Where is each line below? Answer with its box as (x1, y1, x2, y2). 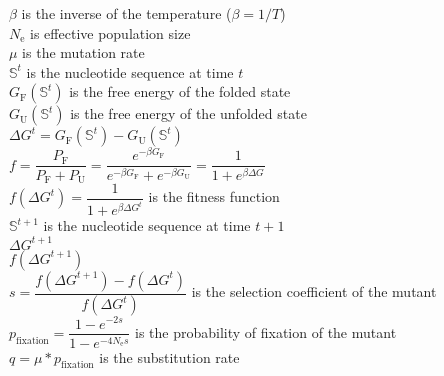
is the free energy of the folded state (69, 81, 291, 102)
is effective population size (30, 22, 191, 43)
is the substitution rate (99, 346, 240, 367)
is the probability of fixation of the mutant (134, 321, 397, 342)
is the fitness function (148, 186, 280, 207)
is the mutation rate (22, 42, 145, 63)
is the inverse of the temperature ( (21, 3, 232, 23)
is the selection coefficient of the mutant (191, 281, 437, 301)
